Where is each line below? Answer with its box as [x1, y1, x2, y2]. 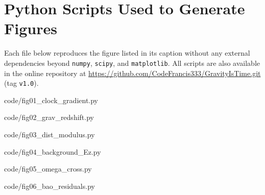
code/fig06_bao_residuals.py [4, 180, 95, 191]
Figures [4, 18, 57, 39]
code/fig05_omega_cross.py [4, 163, 92, 174]
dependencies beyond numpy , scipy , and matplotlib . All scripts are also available [4, 57, 260, 68]
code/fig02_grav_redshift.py [4, 112, 94, 123]
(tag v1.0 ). [4, 78, 39, 88]
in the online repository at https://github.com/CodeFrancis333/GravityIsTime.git [4, 67, 261, 78]
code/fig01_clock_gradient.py [4, 94, 99, 105]
